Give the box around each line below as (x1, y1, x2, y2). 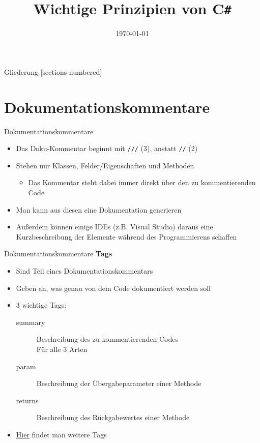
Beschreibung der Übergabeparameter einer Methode (36, 378, 201, 389)
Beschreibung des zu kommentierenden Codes (36, 334, 178, 344)
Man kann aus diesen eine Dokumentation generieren (16, 204, 182, 215)
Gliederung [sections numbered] (4, 66, 102, 77)
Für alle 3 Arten (36, 343, 88, 354)
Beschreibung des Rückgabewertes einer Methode (36, 412, 190, 423)
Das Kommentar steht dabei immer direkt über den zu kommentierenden (28, 177, 256, 188)
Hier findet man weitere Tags (16, 429, 107, 439)
